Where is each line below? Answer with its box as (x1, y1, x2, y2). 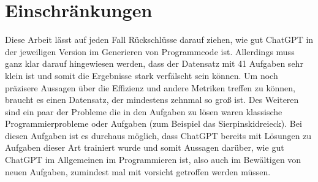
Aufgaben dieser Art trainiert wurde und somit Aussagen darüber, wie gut (5, 141, 284, 154)
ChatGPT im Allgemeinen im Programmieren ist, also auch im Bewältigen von (5, 153, 301, 166)
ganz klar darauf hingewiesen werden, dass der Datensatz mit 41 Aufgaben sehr (5, 57, 303, 70)
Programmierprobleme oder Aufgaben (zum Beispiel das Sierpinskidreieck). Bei (5, 117, 302, 130)
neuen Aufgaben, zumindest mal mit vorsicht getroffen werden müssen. (5, 165, 271, 178)
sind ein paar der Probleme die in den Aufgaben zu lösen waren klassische (5, 105, 282, 118)
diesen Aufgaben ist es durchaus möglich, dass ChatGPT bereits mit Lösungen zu (5, 129, 312, 142)
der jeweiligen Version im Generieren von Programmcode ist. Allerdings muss (5, 45, 295, 58)
